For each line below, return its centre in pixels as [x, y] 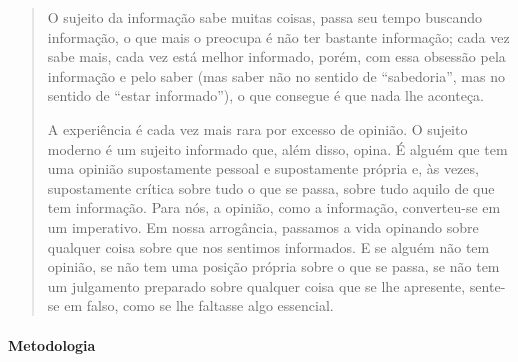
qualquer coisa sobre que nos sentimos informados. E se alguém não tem [268, 246]
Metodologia [52, 344]
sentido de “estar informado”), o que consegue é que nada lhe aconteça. [266, 95]
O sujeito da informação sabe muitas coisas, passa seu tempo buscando [265, 17]
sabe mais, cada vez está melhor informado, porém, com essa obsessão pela [276, 56]
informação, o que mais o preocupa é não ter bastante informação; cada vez [278, 36]
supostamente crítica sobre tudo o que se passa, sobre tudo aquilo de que [271, 187]
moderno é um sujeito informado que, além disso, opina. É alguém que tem [277, 148]
